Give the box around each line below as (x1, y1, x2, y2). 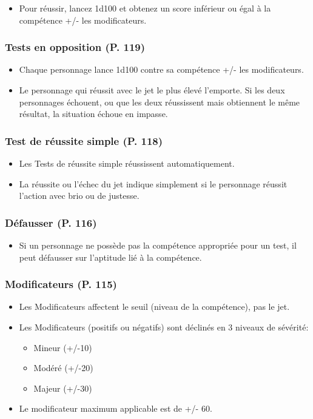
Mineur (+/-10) (33, 341, 92, 354)
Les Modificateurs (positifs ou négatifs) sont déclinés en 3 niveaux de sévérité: (19, 321, 309, 333)
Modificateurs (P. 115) (5, 277, 117, 292)
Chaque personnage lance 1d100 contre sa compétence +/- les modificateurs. (19, 63, 304, 76)
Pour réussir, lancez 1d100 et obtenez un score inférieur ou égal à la (19, 2, 271, 14)
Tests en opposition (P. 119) (5, 39, 146, 55)
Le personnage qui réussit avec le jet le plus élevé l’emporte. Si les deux (19, 84, 285, 96)
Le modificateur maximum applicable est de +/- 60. (19, 402, 212, 415)
